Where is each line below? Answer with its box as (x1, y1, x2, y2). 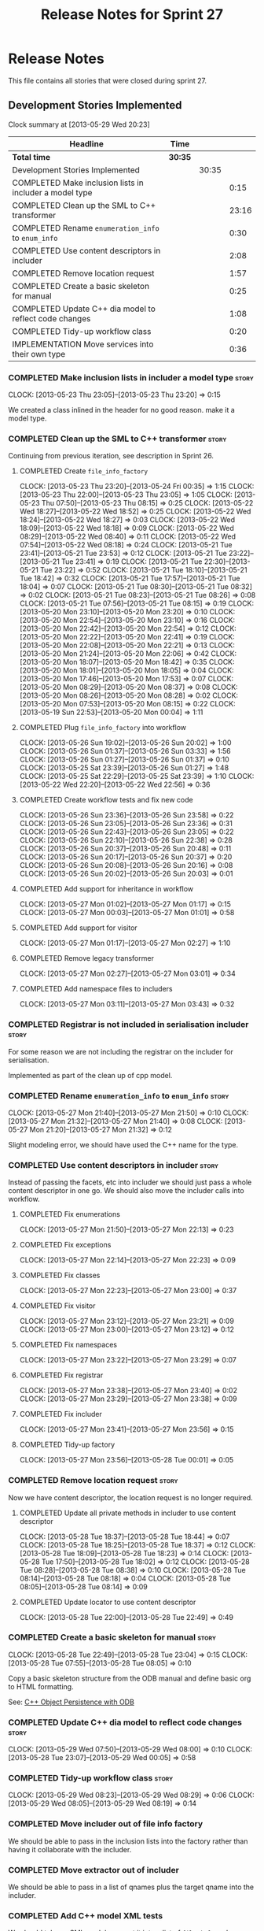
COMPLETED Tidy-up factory (19, 1440, 115, 1450)
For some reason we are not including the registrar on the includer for (8, 1047, 233, 1056)
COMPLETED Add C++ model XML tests (8, 1910, 163, 1921)
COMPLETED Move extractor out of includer (8, 1864, 179, 1875)
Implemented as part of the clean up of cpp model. (8, 1070, 173, 1080)
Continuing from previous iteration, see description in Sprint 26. (8, 451, 214, 461)
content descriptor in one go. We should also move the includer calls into (8, 1186, 245, 1195)
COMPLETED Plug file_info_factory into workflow (19, 723, 187, 732)
